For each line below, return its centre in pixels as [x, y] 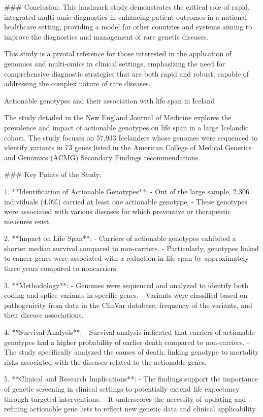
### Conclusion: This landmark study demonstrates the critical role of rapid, [127, 7]
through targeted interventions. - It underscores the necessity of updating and [125, 398]
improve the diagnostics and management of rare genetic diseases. [106, 36]
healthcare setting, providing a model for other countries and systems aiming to [128, 27]
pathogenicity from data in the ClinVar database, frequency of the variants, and [128, 305]
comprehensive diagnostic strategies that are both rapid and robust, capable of [127, 73]
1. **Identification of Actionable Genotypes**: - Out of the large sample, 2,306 [127, 191]
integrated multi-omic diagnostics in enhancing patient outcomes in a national [126, 16]
